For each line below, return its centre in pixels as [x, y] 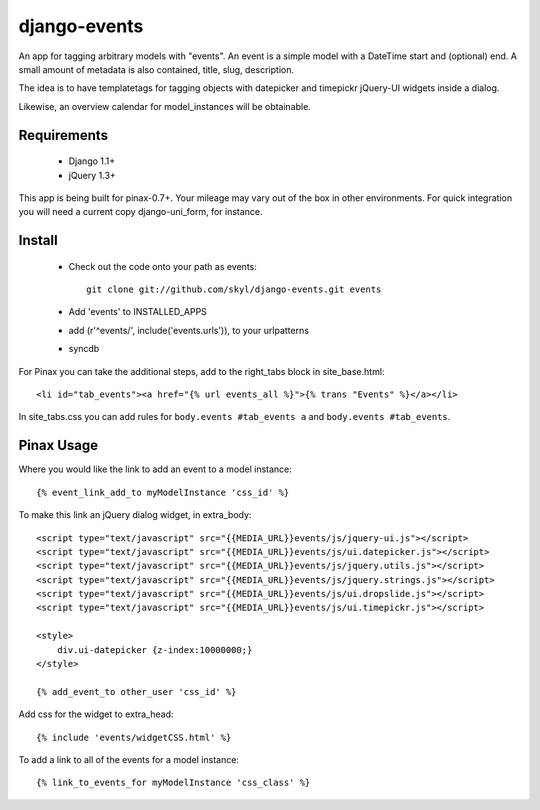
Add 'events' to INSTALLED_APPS [137, 312]
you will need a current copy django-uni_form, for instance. [141, 212]
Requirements [63, 135]
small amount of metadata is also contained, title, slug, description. [156, 69]
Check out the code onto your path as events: [162, 266]
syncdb [84, 349]
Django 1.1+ [92, 161]
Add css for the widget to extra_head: [96, 714]
